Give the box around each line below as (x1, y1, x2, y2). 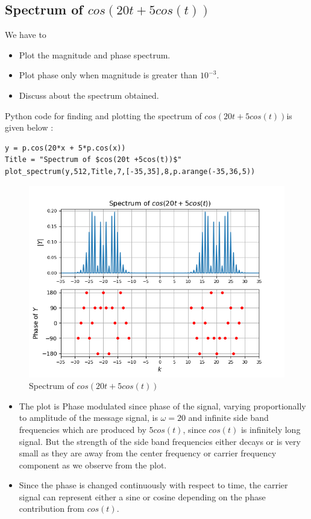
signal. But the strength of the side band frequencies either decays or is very (19, 435, 301, 447)
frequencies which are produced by (19, 423, 146, 435)
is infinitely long (240, 423, 301, 435)
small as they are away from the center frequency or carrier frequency (19, 447, 277, 459)
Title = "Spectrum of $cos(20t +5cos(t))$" (5, 155, 182, 164)
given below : (5, 121, 54, 134)
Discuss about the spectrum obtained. (19, 89, 159, 101)
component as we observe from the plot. (19, 458, 167, 471)
